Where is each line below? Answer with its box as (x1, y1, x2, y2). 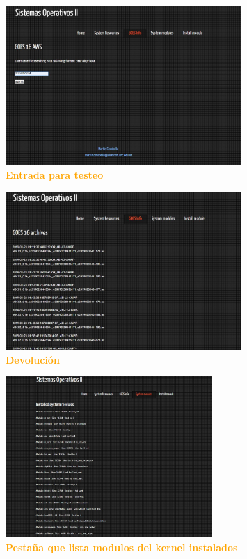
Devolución (6, 352, 60, 366)
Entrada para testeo (6, 168, 104, 182)
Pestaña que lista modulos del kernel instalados (6, 540, 238, 554)
